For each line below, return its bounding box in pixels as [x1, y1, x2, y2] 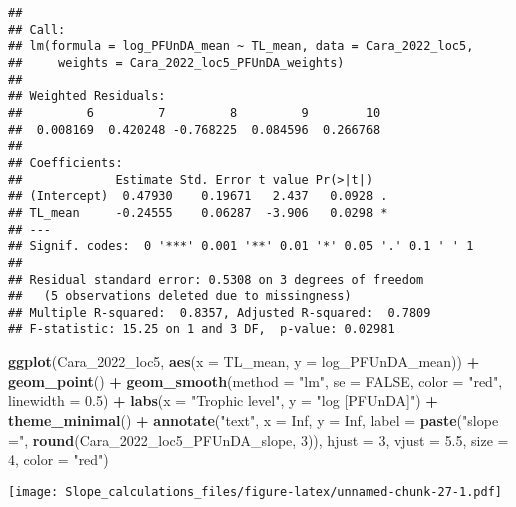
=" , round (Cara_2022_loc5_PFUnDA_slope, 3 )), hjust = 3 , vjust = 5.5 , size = [8, 429, 509, 450]
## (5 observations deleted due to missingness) [8, 289, 352, 304]
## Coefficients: [8, 155, 123, 170]
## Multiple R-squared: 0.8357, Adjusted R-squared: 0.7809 [8, 305, 431, 320]
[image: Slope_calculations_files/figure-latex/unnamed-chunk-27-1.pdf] [8, 484, 502, 499]
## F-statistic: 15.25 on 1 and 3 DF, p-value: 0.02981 [8, 322, 395, 337]
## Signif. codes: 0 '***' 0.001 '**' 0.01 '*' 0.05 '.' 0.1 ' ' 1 [8, 239, 474, 254]
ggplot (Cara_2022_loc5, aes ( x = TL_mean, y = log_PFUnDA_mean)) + [8, 351, 480, 372]
